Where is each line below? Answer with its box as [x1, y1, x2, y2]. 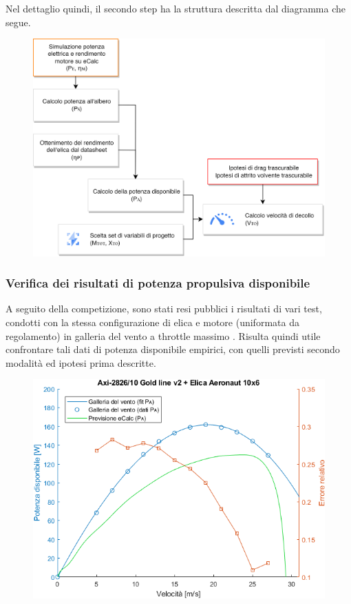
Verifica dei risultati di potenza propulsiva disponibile [6, 274, 310, 292]
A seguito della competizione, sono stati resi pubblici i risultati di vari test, [6, 301, 322, 316]
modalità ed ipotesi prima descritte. [6, 355, 156, 370]
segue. [6, 14, 31, 29]
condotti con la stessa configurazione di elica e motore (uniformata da [6, 315, 299, 329]
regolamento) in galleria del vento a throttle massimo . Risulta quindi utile [6, 328, 321, 343]
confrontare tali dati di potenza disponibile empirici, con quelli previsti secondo [6, 342, 340, 356]
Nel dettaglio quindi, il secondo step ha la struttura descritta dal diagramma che [6, 1, 345, 15]
